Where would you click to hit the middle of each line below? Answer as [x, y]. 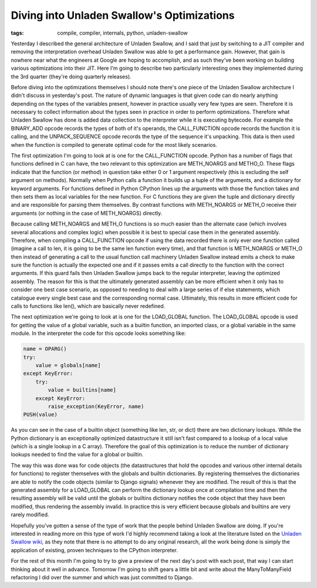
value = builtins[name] [82, 390]
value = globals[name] [68, 365]
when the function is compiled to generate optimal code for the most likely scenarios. [114, 145]
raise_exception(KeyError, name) [96, 406]
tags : [17, 33]
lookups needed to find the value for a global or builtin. [77, 455]
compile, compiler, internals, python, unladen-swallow [122, 33]
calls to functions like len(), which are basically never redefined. [88, 306]
